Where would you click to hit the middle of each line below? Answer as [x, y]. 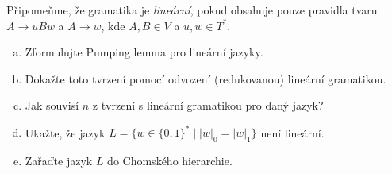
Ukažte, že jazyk [65, 132]
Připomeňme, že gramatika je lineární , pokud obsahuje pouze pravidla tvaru [192, 10]
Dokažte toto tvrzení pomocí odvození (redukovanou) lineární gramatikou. [206, 78]
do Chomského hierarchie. [170, 161]
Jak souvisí [52, 105]
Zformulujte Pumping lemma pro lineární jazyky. [144, 52]
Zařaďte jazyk [59, 161]
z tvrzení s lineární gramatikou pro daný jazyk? [208, 105]
